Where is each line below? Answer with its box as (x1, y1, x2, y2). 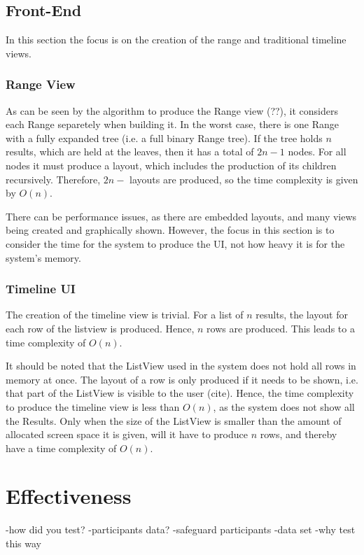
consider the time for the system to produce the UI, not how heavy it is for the (6, 236, 345, 251)
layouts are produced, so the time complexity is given (129, 171, 358, 186)
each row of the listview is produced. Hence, (6, 321, 195, 335)
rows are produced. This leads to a (206, 321, 355, 335)
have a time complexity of (6, 440, 117, 455)
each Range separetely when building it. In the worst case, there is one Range (6, 117, 339, 132)
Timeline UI (6, 280, 76, 297)
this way (6, 536, 42, 551)
